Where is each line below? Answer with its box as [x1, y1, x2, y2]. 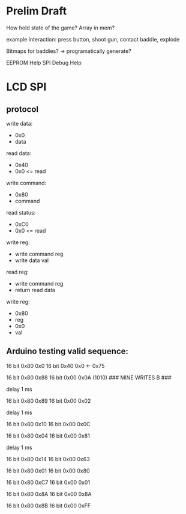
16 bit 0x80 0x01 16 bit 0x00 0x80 [6, 467, 90, 474]
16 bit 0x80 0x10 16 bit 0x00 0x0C [6, 420, 91, 427]
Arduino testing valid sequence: [6, 346, 129, 356]
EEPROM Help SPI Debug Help [6, 59, 82, 66]
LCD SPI [6, 80, 47, 94]
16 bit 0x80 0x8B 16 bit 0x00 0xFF [6, 502, 91, 509]
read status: [6, 209, 36, 216]
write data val [14, 257, 49, 264]
